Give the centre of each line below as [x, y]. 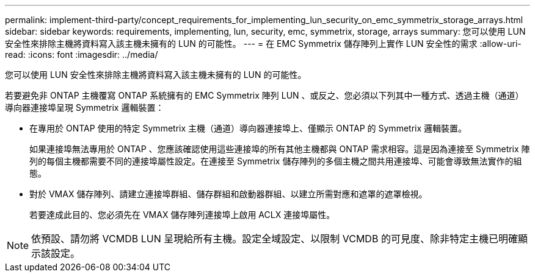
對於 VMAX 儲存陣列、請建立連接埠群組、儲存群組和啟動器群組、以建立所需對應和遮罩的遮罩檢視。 [228, 194]
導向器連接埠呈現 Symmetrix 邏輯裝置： [85, 107]
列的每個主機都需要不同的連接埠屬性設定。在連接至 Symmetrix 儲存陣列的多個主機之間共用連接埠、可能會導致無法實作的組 [276, 161]
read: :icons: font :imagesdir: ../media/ [82, 54]
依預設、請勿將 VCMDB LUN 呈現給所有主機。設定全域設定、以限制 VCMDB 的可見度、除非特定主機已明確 [275, 239]
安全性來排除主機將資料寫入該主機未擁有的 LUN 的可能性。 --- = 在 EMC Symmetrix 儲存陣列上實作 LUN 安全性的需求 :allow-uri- [263, 44]
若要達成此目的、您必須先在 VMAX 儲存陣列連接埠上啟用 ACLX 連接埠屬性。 [182, 215]
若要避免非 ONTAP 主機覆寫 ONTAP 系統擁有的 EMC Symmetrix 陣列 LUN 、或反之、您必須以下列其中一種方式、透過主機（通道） [264, 95]
